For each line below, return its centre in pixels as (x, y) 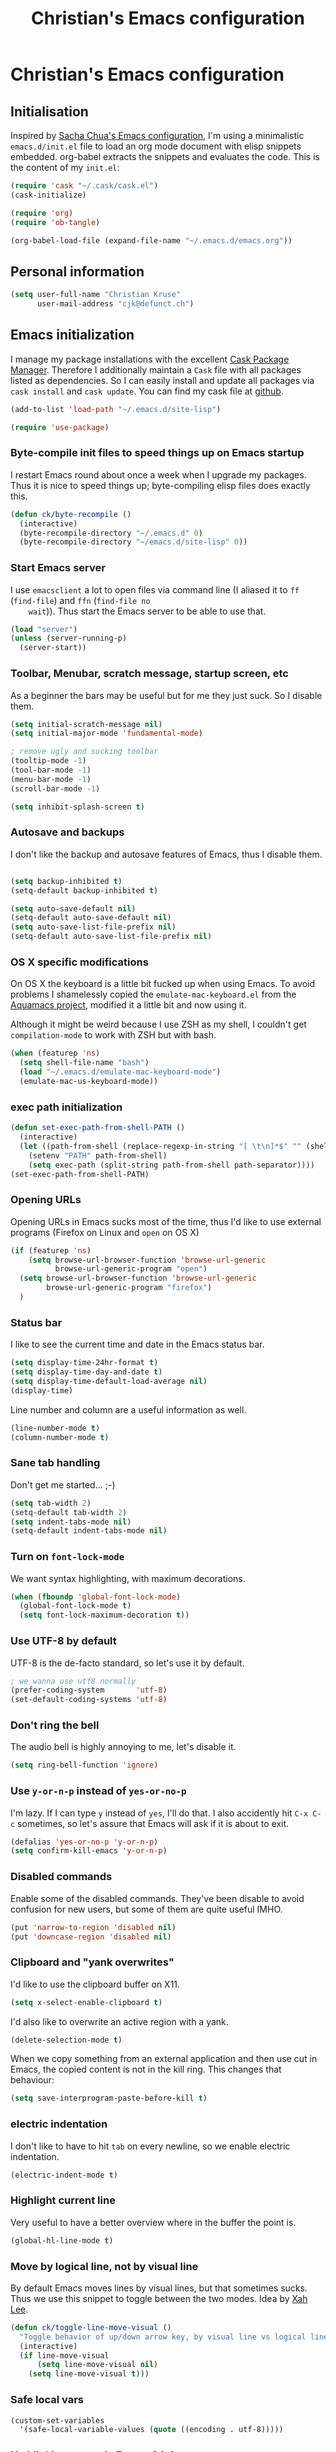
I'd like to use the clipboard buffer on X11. (95, 1984)
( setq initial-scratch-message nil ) (86, 724)
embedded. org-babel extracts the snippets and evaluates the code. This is (165, 156)
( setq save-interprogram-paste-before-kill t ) (109, 2098)
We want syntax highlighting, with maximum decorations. (128, 1578)
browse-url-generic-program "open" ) (131, 1269)
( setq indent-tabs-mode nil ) (71, 1522)
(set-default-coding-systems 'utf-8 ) (89, 1700)
